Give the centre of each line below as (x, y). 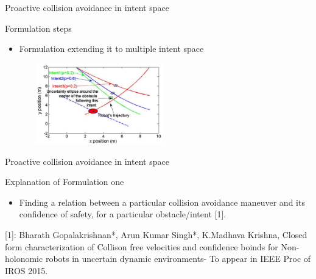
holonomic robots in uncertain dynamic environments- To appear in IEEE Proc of (158, 259)
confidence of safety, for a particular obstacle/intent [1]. (123, 214)
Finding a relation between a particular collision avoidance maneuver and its (162, 202)
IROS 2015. (26, 270)
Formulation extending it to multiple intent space (111, 49)
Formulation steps (38, 28)
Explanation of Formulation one (65, 182)
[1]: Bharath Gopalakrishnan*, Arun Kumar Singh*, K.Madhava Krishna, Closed (156, 235)
